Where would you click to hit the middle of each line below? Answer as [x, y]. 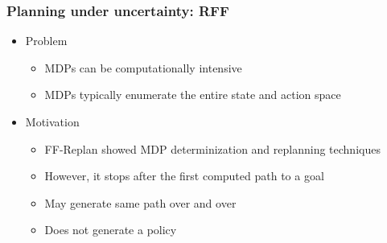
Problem [46, 41]
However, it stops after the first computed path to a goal [184, 176]
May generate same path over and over [140, 202]
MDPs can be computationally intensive [143, 67]
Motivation [52, 121]
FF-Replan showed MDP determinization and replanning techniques [212, 148]
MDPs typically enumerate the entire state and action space [193, 95]
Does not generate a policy [111, 230]
